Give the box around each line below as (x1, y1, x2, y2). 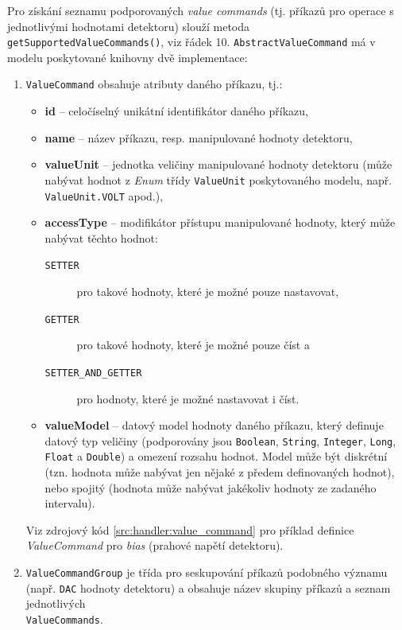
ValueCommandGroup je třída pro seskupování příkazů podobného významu (25, 564, 388, 580)
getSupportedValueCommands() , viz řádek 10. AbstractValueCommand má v (7, 33, 376, 50)
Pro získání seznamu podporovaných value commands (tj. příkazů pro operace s (7, 2, 394, 18)
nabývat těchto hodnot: (44, 229, 158, 246)
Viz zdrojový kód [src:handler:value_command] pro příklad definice (25, 521, 354, 538)
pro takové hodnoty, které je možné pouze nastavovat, (76, 283, 339, 300)
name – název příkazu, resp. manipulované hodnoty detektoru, (44, 129, 353, 146)
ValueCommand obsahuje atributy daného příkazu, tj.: (25, 76, 283, 92)
